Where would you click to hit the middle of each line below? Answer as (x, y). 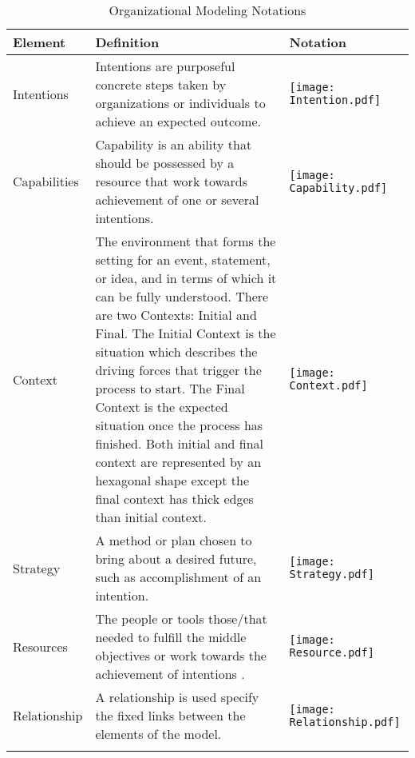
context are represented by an (178, 462)
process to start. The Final (170, 388)
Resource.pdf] (332, 652)
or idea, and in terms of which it (186, 278)
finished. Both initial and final (180, 443)
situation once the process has (179, 425)
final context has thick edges (174, 499)
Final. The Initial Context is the (186, 333)
